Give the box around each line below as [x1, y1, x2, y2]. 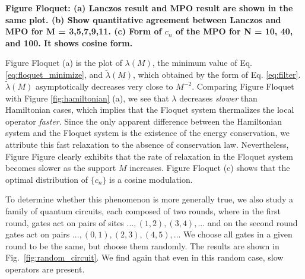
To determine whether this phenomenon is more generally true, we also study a [5, 193, 294, 205]
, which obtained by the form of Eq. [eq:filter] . [133, 68, 301, 81]
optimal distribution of [5, 173, 88, 185]
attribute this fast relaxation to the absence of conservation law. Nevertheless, [5, 138, 289, 150]
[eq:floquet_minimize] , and [5, 68, 103, 81]
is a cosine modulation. [109, 173, 193, 185]
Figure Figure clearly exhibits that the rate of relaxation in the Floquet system [5, 150, 293, 162]
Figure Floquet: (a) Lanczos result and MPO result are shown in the [5, 2, 293, 14]
